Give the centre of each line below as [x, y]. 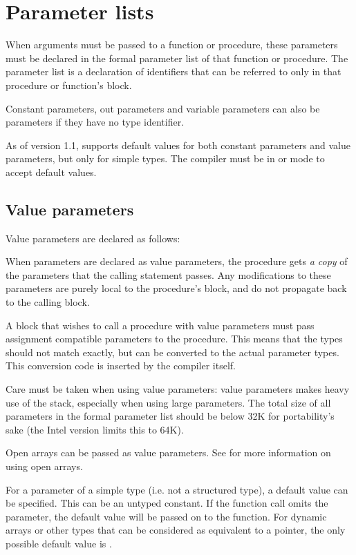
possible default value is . [59, 543]
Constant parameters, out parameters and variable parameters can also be [163, 108]
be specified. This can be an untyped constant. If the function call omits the [167, 503]
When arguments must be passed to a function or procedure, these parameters [172, 45]
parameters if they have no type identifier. [95, 122]
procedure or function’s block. [69, 85]
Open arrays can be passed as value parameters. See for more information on [168, 452]
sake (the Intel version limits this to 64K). [95, 429]
